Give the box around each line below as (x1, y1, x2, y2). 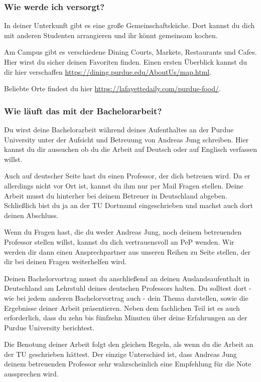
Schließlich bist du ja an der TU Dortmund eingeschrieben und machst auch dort (4, 200, 253, 211)
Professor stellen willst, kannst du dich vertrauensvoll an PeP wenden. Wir (4, 236, 234, 247)
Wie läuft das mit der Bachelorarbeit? (4, 104, 162, 117)
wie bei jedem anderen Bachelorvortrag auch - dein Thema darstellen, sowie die (4, 292, 248, 303)
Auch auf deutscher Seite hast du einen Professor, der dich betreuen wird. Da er (4, 170, 250, 181)
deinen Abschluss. (4, 210, 59, 220)
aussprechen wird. (4, 368, 59, 379)
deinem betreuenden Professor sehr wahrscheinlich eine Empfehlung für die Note (4, 358, 251, 369)
